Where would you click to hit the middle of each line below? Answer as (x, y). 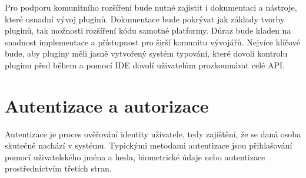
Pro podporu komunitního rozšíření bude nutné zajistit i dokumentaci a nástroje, (151, 7)
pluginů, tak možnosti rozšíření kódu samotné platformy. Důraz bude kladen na (148, 30)
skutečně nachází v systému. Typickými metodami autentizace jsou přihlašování (149, 145)
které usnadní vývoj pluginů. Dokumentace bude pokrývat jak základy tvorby (145, 19)
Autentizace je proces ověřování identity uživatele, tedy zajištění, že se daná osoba (153, 133)
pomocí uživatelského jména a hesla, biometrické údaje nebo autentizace (135, 156)
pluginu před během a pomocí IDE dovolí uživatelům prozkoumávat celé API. (145, 65)
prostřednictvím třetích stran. (58, 168)
